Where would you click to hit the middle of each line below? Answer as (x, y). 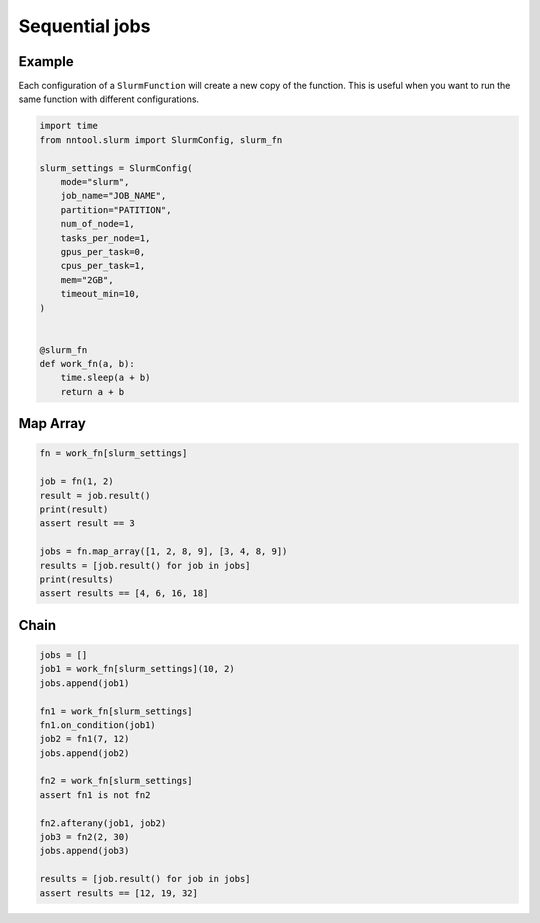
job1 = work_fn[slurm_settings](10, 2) (137, 669)
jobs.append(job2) (84, 753)
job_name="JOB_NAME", (113, 196)
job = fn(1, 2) (76, 481)
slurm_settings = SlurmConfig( (116, 168)
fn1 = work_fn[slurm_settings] (116, 711)
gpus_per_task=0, (103, 251)
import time (69, 126)
